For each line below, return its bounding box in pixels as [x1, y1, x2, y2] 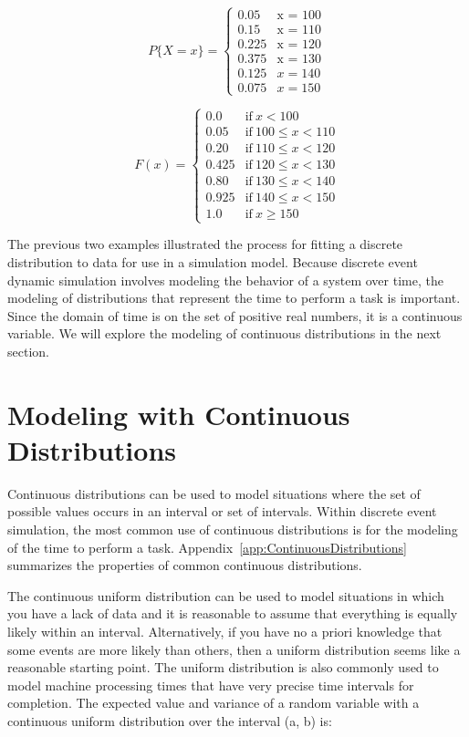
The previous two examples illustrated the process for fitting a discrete [7, 234, 403, 254]
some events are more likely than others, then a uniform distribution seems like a [7, 639, 461, 659]
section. [7, 341, 49, 360]
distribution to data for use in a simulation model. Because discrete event [7, 252, 418, 271]
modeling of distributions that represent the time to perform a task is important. [7, 288, 461, 307]
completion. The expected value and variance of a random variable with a [7, 693, 420, 712]
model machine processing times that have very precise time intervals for [7, 675, 414, 694]
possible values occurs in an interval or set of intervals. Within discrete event [7, 502, 437, 521]
